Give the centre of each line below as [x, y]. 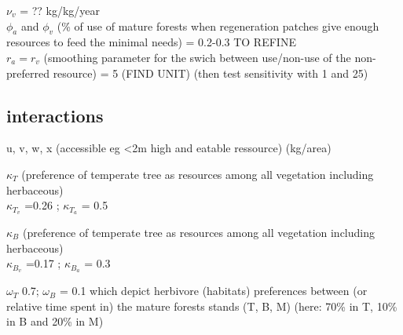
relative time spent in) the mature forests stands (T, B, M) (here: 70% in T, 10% [202, 306]
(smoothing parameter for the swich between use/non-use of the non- [210, 57]
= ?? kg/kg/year [60, 10]
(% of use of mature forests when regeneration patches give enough [218, 25]
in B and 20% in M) [55, 321]
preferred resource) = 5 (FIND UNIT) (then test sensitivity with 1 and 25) [187, 73]
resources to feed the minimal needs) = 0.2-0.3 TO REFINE [151, 42]
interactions [55, 115]
